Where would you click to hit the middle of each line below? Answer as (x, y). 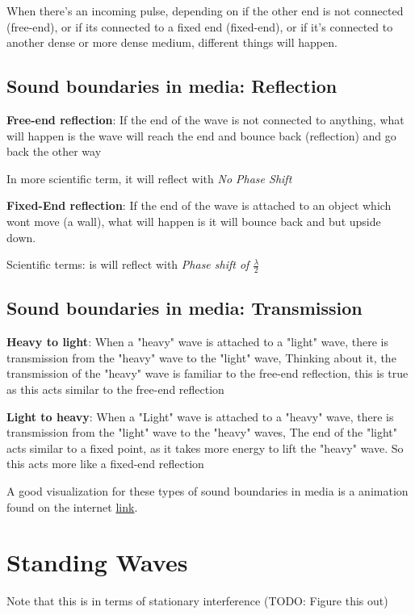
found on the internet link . (72, 506)
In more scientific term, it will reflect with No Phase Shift (149, 178)
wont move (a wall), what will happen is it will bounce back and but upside (194, 221)
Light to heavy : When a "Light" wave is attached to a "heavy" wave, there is (200, 416)
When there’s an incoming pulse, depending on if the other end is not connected (205, 10)
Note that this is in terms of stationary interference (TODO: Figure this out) (197, 601)
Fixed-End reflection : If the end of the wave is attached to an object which (199, 205)
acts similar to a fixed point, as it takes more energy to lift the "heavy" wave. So (205, 448)
